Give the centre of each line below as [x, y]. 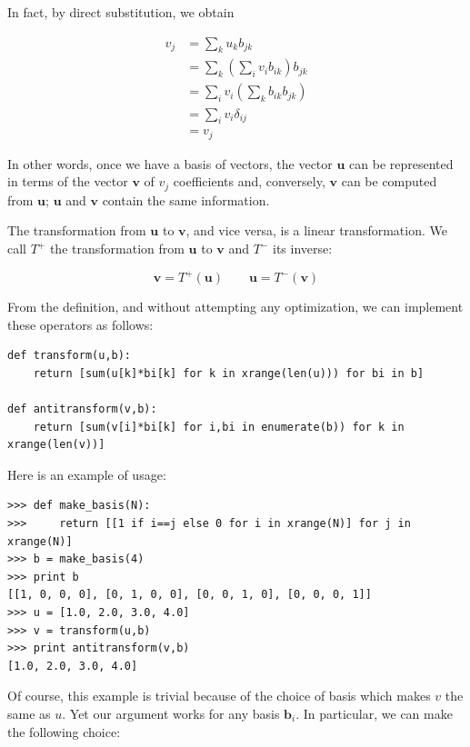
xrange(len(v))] [56, 445]
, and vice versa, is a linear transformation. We [316, 230]
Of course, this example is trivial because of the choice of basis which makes [219, 696]
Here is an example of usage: [87, 474]
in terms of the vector [68, 181]
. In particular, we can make [374, 713]
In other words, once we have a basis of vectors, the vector [170, 163]
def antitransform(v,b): [82, 409]
